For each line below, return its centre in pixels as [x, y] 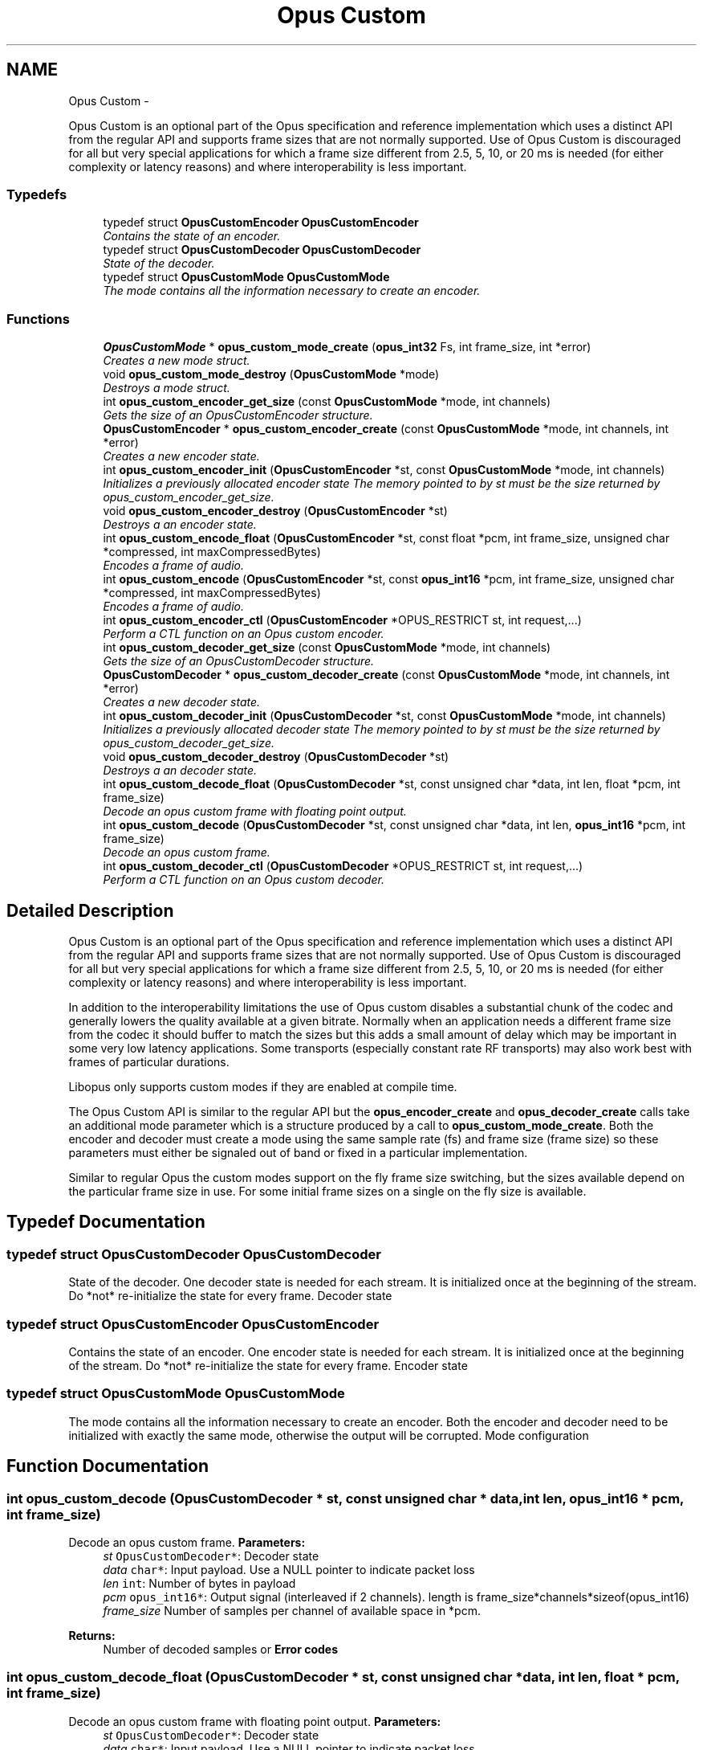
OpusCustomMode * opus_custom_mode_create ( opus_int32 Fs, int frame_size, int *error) [347, 347]
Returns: [92, 1635]
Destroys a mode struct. [167, 388]
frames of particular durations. [149, 1061]
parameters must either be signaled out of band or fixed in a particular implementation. [298, 1152]
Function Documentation [108, 1466]
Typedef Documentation [106, 1222]
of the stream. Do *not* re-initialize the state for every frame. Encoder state [268, 1365]
